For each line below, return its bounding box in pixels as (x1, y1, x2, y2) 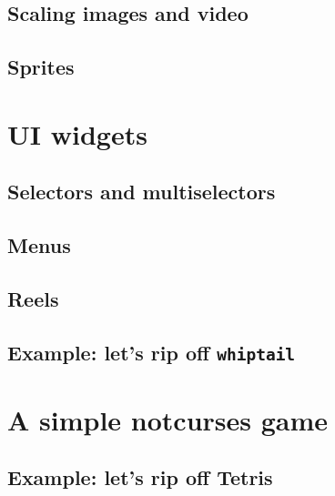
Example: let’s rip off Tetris (7, 463, 273, 491)
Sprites (7, 53, 75, 81)
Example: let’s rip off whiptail (7, 338, 296, 366)
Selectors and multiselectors (7, 177, 276, 206)
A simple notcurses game (7, 400, 329, 438)
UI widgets (7, 115, 147, 152)
